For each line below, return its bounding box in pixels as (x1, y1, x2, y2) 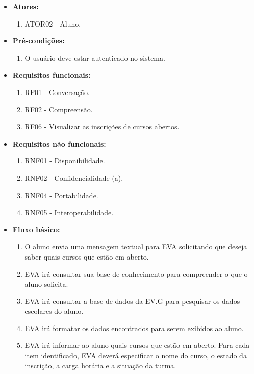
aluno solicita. (24, 278, 68, 289)
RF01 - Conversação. (24, 86, 90, 97)
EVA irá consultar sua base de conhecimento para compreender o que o (24, 268, 248, 279)
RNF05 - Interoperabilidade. (24, 207, 114, 218)
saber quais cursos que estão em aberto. (24, 251, 149, 262)
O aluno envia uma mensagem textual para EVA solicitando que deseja (24, 241, 247, 252)
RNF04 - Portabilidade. (24, 190, 98, 200)
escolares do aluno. (24, 306, 84, 316)
